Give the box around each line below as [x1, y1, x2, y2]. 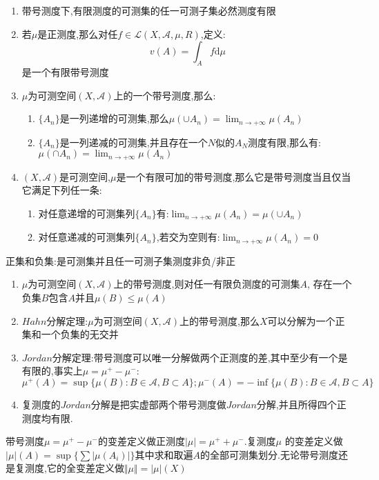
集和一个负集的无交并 [21, 327, 119, 341]
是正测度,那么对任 [37, 26, 118, 41]
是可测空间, [59, 169, 110, 183]
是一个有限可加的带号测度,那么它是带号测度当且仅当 [116, 169, 351, 183]
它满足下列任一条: [21, 183, 102, 197]
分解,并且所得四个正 [256, 397, 347, 411]
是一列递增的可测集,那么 [59, 111, 169, 126]
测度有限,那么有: [248, 134, 321, 149]
